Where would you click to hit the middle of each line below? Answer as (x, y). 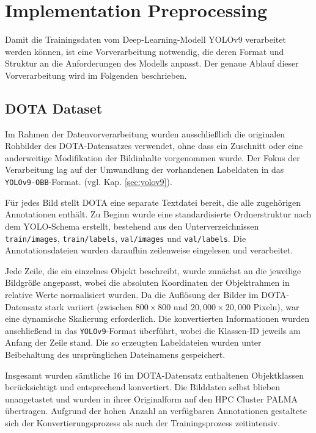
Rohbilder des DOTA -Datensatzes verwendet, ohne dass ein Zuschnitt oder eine (154, 146)
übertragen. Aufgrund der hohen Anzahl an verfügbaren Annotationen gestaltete (156, 411)
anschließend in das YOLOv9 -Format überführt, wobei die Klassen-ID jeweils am (153, 330)
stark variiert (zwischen (89, 306)
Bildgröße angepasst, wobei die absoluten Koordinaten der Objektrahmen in (147, 282)
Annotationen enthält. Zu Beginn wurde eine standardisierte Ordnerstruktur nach (158, 214)
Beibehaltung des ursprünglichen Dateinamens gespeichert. (115, 354)
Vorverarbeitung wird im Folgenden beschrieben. (96, 75)
